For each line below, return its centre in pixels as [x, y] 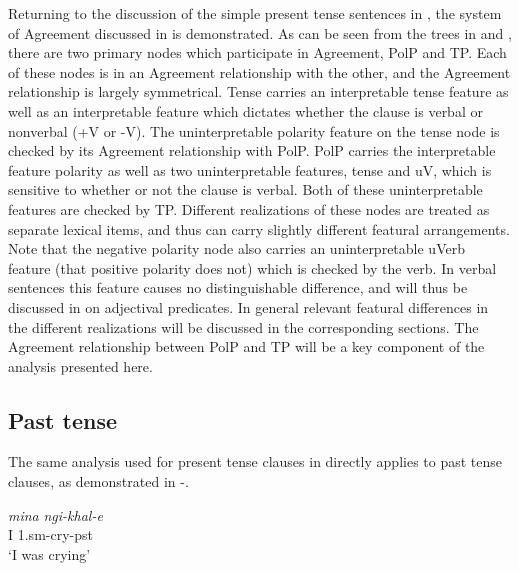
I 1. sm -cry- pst [50, 534]
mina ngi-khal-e [55, 514]
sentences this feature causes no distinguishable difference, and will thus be [238, 287]
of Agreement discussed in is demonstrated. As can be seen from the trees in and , [260, 32]
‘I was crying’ [49, 553]
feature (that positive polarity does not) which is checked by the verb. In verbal [252, 267]
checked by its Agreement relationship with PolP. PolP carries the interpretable [252, 150]
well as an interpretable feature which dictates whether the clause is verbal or [245, 110]
